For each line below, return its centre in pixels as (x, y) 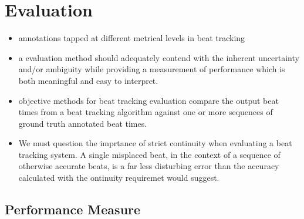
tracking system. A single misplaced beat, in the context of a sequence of (149, 154)
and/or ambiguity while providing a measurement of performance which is (152, 69)
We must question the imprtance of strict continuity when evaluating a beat (155, 143)
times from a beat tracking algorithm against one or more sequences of (146, 112)
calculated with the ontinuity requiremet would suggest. (119, 178)
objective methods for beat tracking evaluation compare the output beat (148, 100)
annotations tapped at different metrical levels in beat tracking (132, 38)
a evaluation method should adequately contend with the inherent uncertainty (159, 57)
